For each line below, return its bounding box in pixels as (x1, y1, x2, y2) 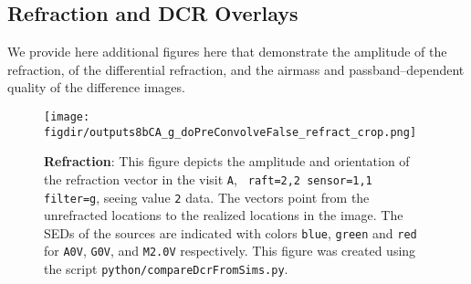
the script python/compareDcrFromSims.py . (44, 259, 288, 279)
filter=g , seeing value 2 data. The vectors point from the (44, 187, 370, 206)
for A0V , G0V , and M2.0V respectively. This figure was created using (44, 241, 416, 260)
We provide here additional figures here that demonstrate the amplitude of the (7, 42, 447, 61)
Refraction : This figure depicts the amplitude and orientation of (44, 152, 410, 171)
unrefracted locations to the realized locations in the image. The (44, 205, 403, 225)
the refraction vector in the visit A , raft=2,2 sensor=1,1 (44, 169, 372, 188)
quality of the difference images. (7, 78, 185, 97)
